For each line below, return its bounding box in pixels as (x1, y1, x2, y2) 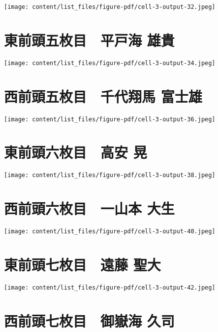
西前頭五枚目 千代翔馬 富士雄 (4, 86, 202, 106)
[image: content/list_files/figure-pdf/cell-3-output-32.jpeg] (4, 3, 216, 10)
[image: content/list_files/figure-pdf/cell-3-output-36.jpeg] (4, 115, 216, 123)
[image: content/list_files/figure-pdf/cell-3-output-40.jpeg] (4, 228, 216, 235)
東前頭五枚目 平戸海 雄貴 (4, 30, 175, 50)
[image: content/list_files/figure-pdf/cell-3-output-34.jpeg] (4, 59, 216, 67)
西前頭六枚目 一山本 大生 (4, 198, 175, 219)
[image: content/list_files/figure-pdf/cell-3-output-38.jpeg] (4, 172, 216, 179)
